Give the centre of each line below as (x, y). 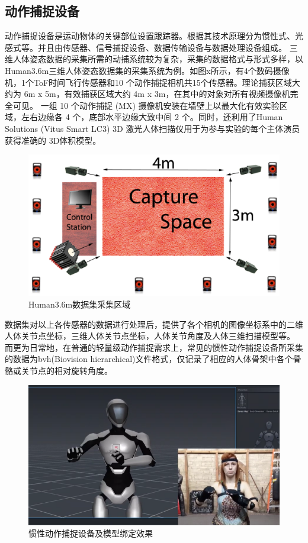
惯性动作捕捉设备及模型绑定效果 (91, 533)
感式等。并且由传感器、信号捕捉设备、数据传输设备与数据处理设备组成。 (146, 47)
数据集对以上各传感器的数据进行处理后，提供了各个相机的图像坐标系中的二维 (154, 324)
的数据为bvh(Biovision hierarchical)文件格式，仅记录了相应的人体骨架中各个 (149, 359)
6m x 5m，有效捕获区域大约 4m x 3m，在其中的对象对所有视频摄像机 (157, 94)
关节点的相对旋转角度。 (67, 371)
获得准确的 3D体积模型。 (53, 140)
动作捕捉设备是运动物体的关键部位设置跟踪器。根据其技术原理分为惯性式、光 (154, 36)
